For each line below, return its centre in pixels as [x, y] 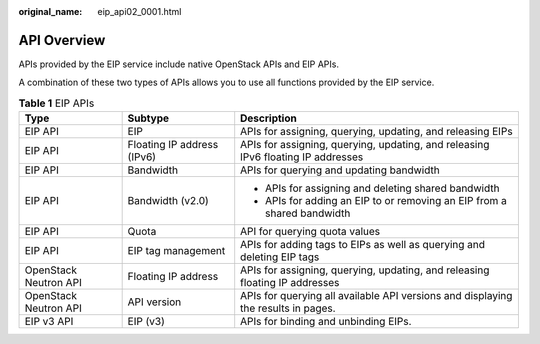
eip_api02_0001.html [139, 11]
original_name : [50, 11]
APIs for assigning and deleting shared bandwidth [382, 188]
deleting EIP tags [280, 257]
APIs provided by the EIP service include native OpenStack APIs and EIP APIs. [179, 64]
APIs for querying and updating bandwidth [340, 170]
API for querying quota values [310, 232]
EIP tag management [176, 251]
